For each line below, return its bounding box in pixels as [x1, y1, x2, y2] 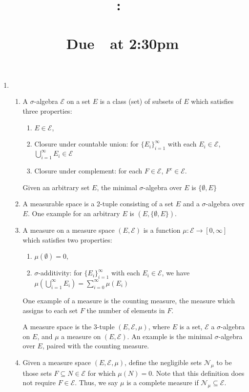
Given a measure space [22, 357, 91, 367]
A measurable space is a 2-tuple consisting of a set [22, 198, 174, 209]
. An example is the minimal [127, 331, 212, 341]
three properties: [22, 105, 72, 116]
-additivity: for [38, 268, 82, 278]
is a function [143, 225, 181, 235]
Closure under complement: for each [34, 166, 143, 176]
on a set [66, 96, 91, 106]
